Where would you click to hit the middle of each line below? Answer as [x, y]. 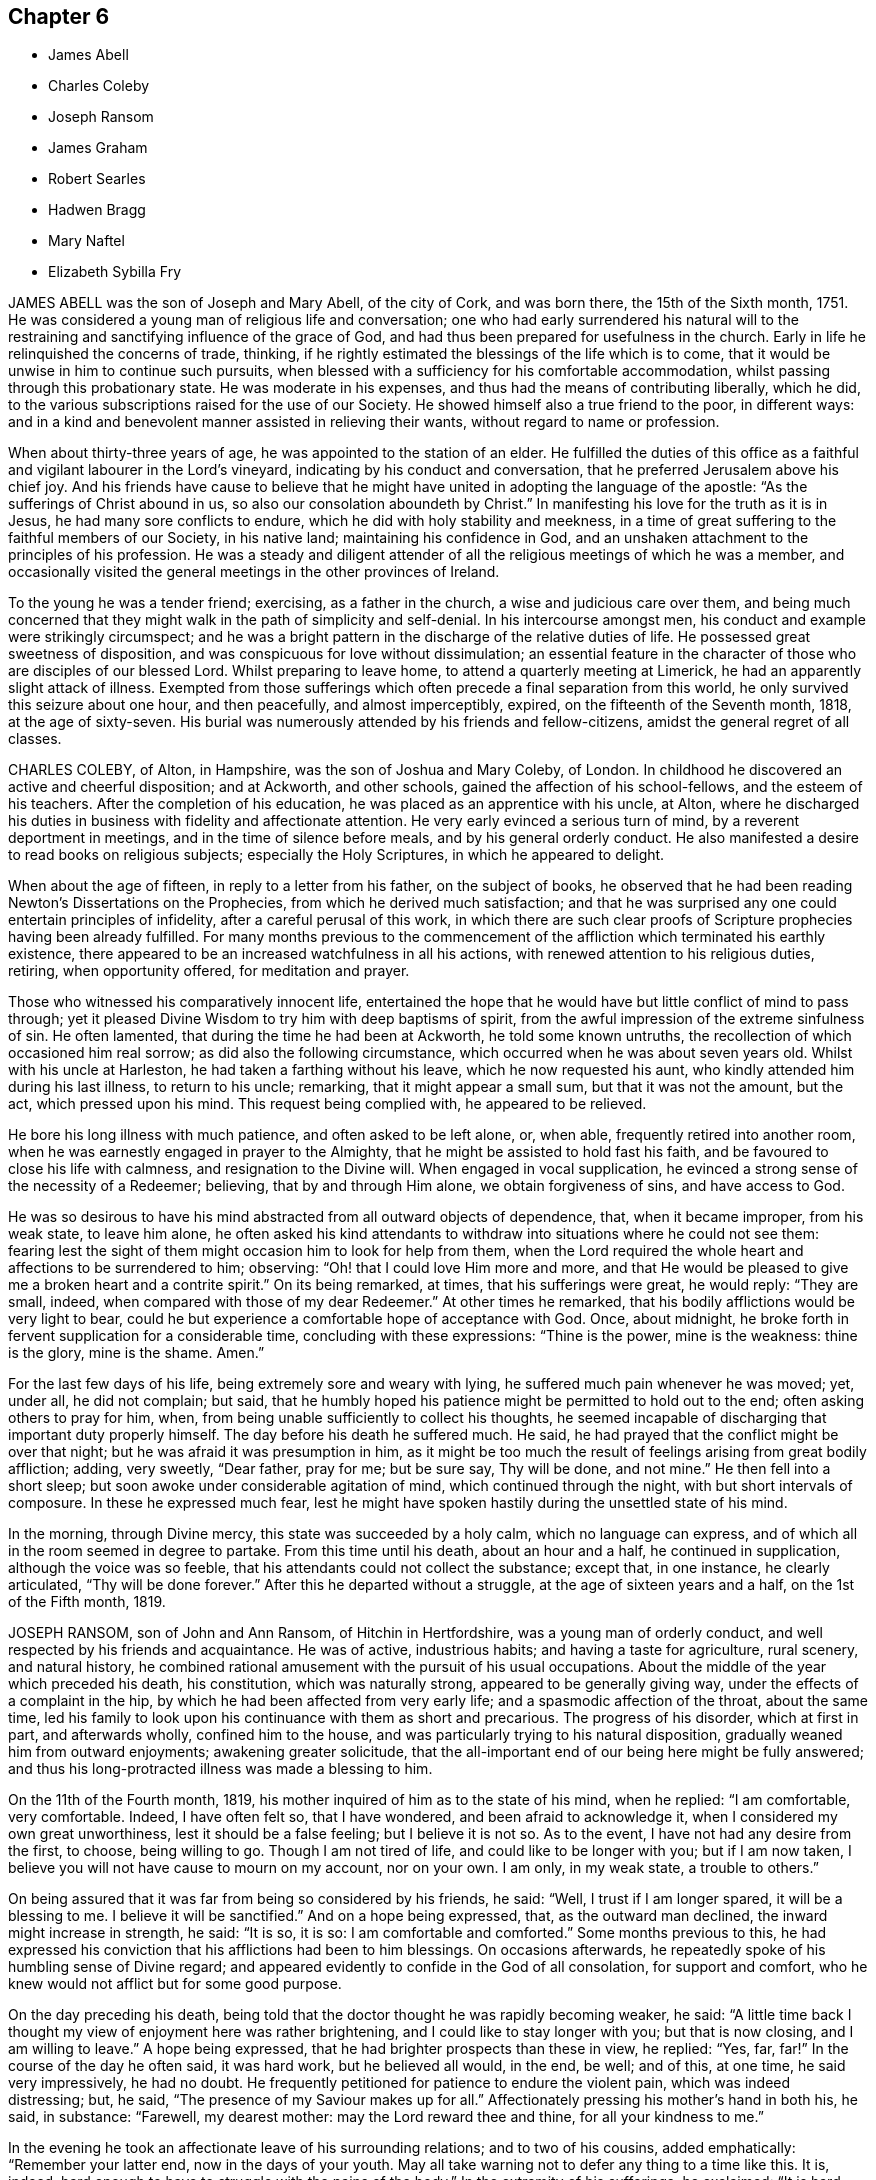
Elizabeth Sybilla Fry [114, 272]
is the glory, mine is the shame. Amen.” [136, 1353]
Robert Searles [97, 179]
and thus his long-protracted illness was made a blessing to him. [220, 1769]
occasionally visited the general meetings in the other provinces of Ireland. [254, 572]
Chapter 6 [59, 16]
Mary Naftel [86, 241]
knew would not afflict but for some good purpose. [175, 1984]
